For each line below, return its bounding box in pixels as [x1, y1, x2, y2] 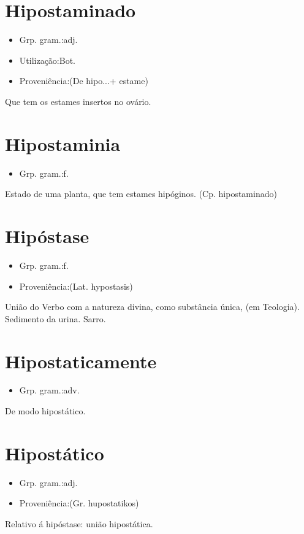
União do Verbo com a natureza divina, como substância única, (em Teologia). [5, 300, 300, 313]
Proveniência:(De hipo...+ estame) [19, 74, 148, 87]
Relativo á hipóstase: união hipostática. [5, 517, 153, 530]
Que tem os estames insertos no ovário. [5, 95, 151, 107]
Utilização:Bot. [19, 53, 75, 66]
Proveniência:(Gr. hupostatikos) [19, 497, 139, 509]
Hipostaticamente [5, 348, 157, 373]
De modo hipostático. [5, 404, 86, 417]
